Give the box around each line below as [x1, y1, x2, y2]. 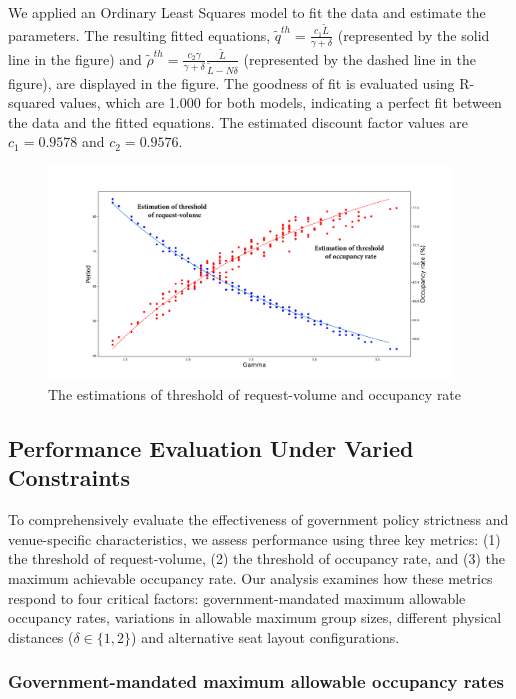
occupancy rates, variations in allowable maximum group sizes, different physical [8, 607, 502, 628]
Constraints [8, 462, 130, 493]
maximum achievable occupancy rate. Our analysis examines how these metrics [8, 567, 493, 588]
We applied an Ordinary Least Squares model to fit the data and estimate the [8, 2, 486, 22]
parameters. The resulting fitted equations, [8, 24, 271, 45]
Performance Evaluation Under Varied [8, 432, 414, 463]
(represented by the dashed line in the [243, 48, 476, 69]
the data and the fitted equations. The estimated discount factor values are [8, 111, 469, 132]
